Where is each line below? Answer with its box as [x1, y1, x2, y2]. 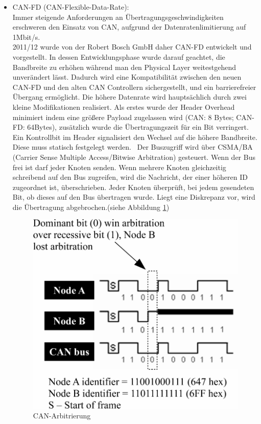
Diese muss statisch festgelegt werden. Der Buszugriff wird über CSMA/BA [12, 142, 253, 152]
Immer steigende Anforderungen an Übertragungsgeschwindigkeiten [12, 11, 224, 22]
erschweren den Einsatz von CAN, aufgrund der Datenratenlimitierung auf [12, 21, 246, 32]
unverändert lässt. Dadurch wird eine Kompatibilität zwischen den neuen [12, 72, 242, 82]
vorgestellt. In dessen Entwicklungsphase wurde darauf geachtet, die [12, 51, 225, 62]
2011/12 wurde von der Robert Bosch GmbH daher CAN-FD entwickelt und [12, 41, 252, 52]
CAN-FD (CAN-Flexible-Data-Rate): [12, 2, 129, 12]
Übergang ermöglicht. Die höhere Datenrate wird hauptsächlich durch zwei [12, 91, 247, 102]
